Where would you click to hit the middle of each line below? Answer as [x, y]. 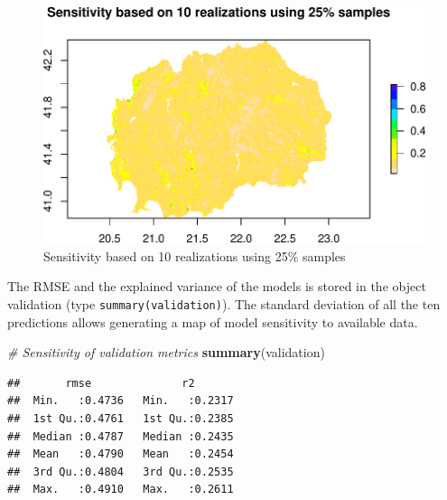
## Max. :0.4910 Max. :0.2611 [121, 490]
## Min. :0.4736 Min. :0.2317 [121, 401]
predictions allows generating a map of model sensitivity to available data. [213, 321]
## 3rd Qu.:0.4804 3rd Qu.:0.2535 [121, 472]
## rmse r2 [101, 383]
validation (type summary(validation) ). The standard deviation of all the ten [224, 304]
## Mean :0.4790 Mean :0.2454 [121, 454]
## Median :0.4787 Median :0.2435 [121, 436]
